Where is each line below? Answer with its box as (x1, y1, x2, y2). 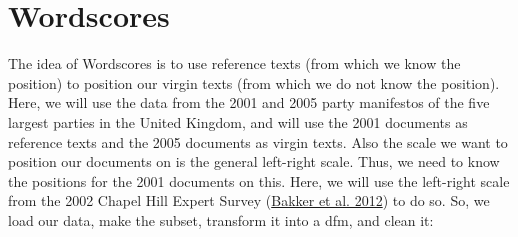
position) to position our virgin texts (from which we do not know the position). (8, 72, 500, 93)
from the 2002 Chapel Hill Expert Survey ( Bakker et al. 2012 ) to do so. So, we (8, 190, 490, 211)
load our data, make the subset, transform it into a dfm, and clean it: (8, 209, 434, 230)
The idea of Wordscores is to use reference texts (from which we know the (8, 53, 461, 74)
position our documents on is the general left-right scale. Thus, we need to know (8, 151, 500, 172)
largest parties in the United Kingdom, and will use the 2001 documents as (8, 111, 468, 132)
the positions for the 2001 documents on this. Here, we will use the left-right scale (8, 170, 510, 191)
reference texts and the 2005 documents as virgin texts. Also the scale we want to (8, 131, 508, 152)
